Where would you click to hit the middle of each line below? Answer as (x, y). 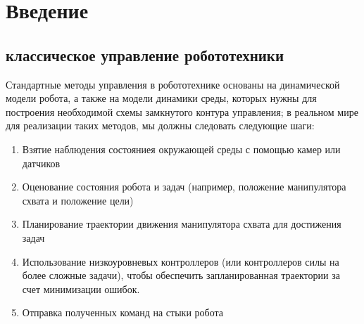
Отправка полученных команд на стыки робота (123, 312)
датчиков (41, 163)
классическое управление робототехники (145, 54)
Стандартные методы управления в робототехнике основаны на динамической (173, 84)
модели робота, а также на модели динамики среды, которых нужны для (161, 98)
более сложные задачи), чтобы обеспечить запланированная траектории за (181, 275)
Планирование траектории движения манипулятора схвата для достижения (182, 224)
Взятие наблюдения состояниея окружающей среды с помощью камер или (181, 149)
